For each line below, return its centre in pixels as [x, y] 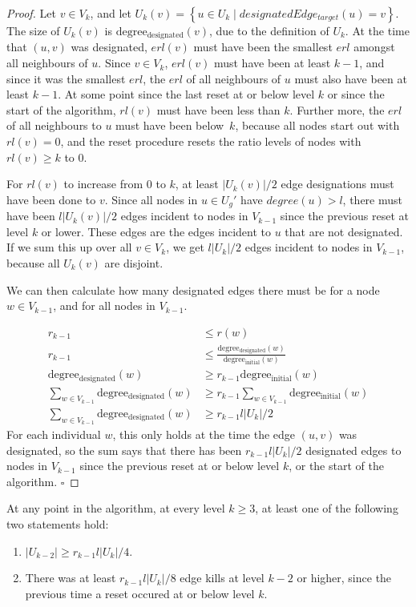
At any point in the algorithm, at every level [116, 508]
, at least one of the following [327, 508]
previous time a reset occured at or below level [140, 593]
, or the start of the [336, 466]
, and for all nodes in [104, 306]
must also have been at [351, 78]
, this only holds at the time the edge [204, 434]
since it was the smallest [66, 78]
